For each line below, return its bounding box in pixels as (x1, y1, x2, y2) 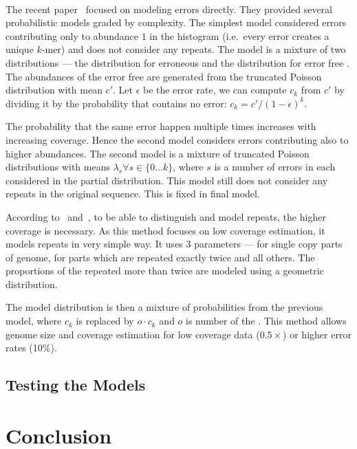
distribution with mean (6, 83, 102, 97)
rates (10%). (6, 340, 57, 355)
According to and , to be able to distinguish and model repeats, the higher (6, 209, 326, 223)
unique (6, 42, 34, 56)
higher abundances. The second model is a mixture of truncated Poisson (6, 146, 310, 160)
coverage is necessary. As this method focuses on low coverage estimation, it (6, 223, 325, 237)
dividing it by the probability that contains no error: (6, 96, 227, 110)
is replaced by (76, 314, 134, 328)
